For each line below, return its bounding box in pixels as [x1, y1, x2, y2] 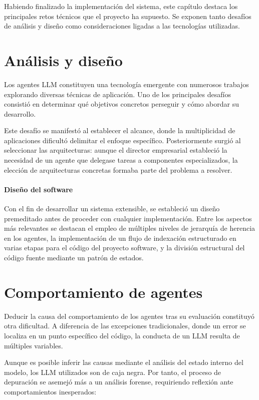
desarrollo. [4, 108, 36, 119]
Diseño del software [4, 184, 73, 194]
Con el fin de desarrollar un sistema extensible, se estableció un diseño [4, 203, 220, 214]
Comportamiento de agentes [4, 281, 203, 302]
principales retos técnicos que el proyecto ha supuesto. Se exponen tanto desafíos [4, 11, 251, 21]
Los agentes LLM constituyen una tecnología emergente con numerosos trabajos [4, 79, 249, 89]
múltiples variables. [4, 340, 63, 350]
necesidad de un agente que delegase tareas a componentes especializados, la [4, 155, 238, 165]
